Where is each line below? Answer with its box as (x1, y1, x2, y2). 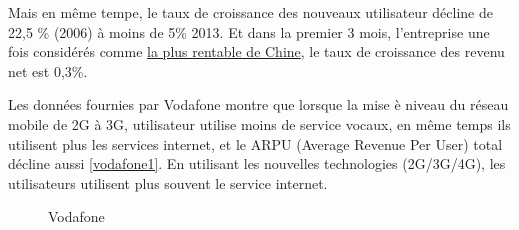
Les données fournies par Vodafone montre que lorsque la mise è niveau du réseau (8, 94, 509, 115)
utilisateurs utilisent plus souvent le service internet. (8, 172, 328, 193)
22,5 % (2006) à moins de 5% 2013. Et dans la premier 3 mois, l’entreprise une (8, 21, 490, 42)
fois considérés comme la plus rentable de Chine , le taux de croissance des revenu (8, 41, 505, 62)
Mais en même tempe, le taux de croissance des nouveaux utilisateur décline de (8, 2, 493, 22)
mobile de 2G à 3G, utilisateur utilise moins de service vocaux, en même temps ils (8, 113, 511, 134)
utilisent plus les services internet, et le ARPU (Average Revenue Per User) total (8, 133, 503, 154)
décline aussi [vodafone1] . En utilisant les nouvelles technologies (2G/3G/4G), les (8, 153, 506, 174)
